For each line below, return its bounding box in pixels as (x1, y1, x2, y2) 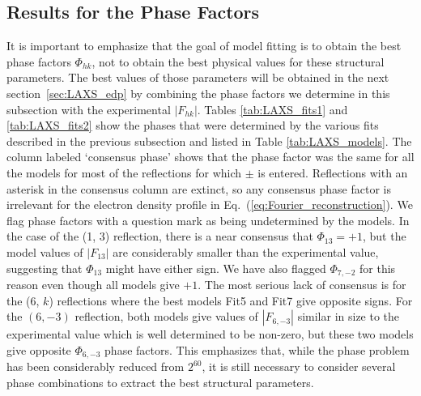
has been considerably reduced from (6, 358, 185, 375)
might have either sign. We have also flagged (105, 259, 326, 276)
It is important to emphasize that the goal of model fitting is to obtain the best (6, 37, 402, 54)
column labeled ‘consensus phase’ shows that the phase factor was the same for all (6, 148, 415, 165)
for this (359, 259, 396, 276)
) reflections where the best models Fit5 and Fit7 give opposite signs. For (49, 292, 413, 309)
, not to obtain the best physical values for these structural (91, 53, 385, 70)
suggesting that (6, 259, 83, 276)
